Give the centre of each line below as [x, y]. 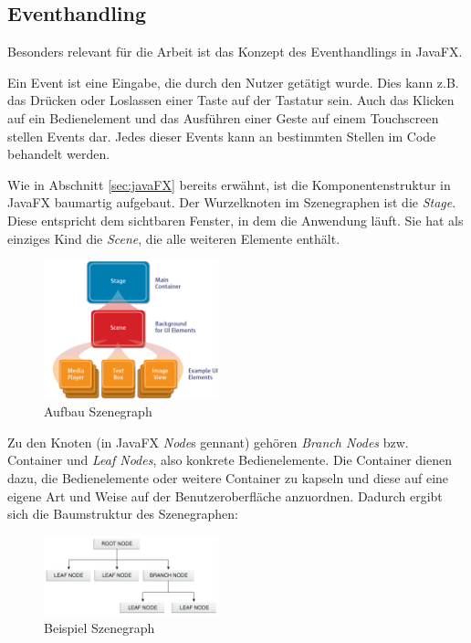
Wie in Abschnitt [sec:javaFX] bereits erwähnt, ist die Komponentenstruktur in [229, 184]
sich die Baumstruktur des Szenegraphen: [123, 514]
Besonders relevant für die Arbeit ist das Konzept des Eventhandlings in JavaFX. [235, 52]
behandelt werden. [59, 154]
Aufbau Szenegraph [98, 411]
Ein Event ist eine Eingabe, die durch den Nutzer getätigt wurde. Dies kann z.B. [233, 82]
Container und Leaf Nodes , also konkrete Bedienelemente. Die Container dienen [230, 460]
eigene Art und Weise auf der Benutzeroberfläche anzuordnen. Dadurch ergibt [225, 495]
